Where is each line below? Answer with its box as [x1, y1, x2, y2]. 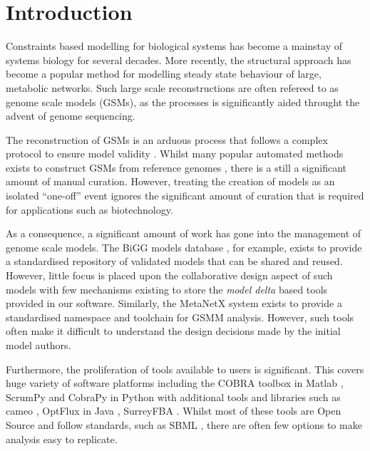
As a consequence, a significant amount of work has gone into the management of [6, 226, 361, 241]
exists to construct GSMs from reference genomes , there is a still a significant [6, 160, 347, 175]
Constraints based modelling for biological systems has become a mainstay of [6, 38, 342, 53]
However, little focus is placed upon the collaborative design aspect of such [6, 268, 333, 283]
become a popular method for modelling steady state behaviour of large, [6, 66, 322, 81]
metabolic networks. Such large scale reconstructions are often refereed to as [6, 80, 339, 95]
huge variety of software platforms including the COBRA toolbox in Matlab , [6, 375, 344, 390]
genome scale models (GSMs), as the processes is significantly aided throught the [6, 94, 360, 109]
